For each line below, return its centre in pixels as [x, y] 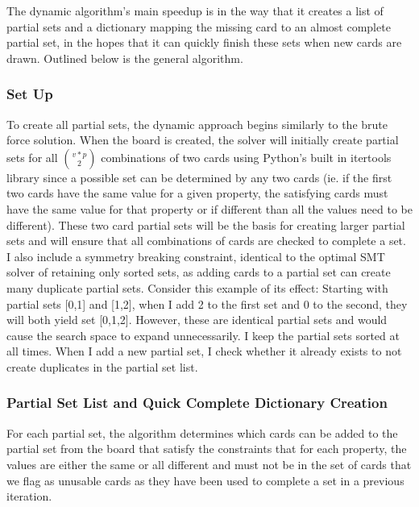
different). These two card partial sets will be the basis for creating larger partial [206, 224]
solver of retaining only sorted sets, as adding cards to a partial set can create [199, 272]
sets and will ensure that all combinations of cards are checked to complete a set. [206, 241]
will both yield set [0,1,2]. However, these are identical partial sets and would [197, 320]
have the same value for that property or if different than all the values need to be [209, 208]
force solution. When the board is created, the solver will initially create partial [203, 140]
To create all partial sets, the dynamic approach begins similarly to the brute [197, 124]
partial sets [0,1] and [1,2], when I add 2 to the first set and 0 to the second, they [207, 303]
